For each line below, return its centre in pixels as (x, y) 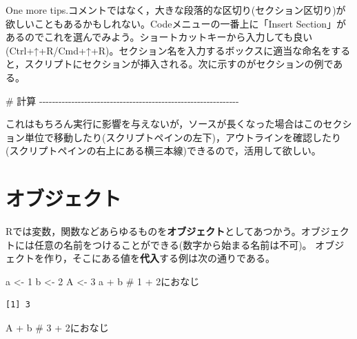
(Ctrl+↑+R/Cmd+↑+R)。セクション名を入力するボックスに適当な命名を (169, 50)
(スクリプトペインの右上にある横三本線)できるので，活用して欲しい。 (163, 151)
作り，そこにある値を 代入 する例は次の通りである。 (159, 258)
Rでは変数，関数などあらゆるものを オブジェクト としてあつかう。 (153, 231)
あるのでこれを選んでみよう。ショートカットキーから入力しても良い (159, 37)
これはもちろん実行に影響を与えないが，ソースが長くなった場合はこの (164, 124)
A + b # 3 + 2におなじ (57, 328)
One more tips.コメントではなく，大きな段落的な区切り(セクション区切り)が (176, 10)
